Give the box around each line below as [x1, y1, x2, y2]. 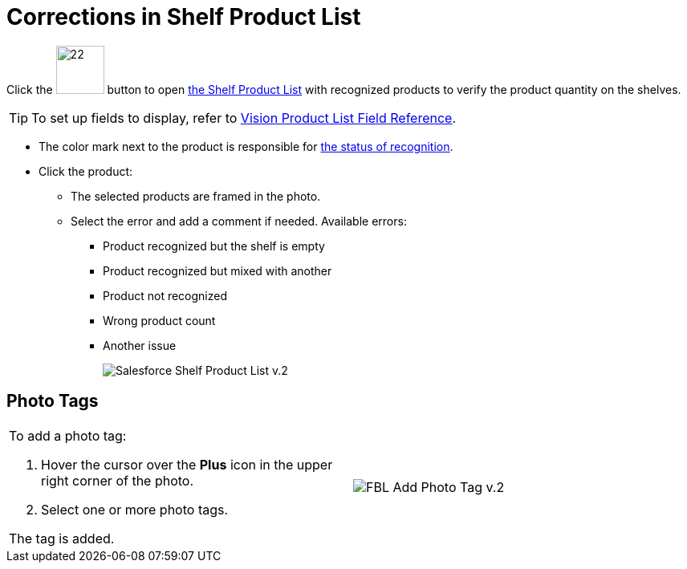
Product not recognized [103, 288, 228, 303]
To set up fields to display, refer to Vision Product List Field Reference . [31, 109, 457, 126]
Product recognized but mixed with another [103, 263, 332, 278]
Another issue [103, 338, 177, 352]
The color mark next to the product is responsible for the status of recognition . [39, 139, 453, 153]
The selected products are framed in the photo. [71, 189, 321, 203]
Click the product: [39, 164, 133, 178]
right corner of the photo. [41, 472, 194, 489]
